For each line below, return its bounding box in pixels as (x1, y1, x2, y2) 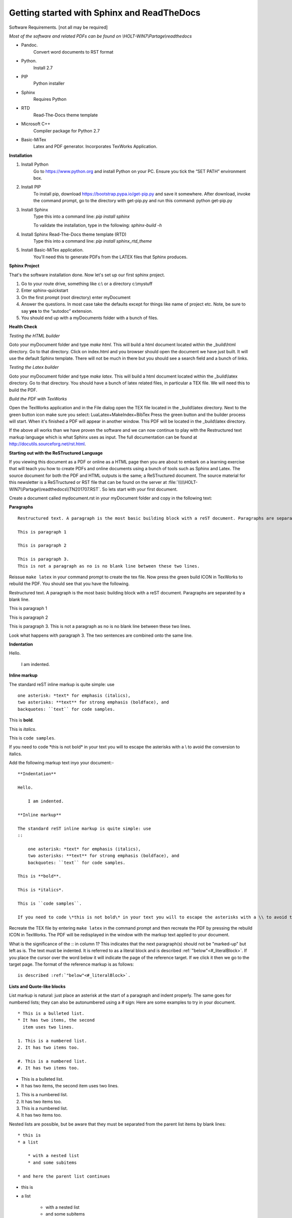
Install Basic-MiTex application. (21, 247, 84, 253)
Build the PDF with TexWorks (9, 396, 67, 401)
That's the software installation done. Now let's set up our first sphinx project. (9, 272, 165, 278)
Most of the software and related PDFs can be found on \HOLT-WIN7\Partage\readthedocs (9, 33, 192, 39)
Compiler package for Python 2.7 (33, 128, 100, 133)
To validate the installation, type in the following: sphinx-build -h (33, 222, 162, 228)
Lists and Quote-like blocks (9, 983, 66, 989)
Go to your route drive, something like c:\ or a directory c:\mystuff (21, 281, 153, 287)
